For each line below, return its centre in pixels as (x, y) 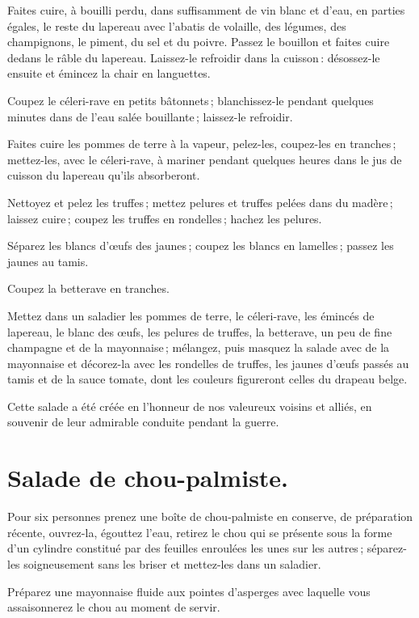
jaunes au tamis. (48, 261)
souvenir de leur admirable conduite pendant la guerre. (143, 422)
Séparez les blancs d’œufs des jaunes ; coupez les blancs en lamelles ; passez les (201, 246)
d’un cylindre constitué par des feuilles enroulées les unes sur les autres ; (186, 548)
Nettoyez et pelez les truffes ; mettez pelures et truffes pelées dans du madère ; (200, 202)
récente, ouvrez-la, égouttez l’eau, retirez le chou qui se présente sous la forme (200, 532)
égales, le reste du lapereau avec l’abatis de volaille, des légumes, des (177, 25)
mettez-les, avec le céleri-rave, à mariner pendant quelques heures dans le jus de (205, 159)
